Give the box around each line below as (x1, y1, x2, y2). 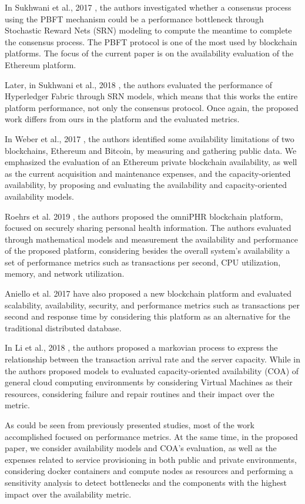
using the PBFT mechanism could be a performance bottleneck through (5, 12, 264, 25)
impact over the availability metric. (5, 488, 132, 500)
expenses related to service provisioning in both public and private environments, (5, 453, 297, 465)
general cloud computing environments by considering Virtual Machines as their (5, 376, 293, 388)
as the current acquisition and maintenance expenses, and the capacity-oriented (5, 167, 291, 179)
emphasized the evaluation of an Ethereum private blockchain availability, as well (5, 156, 297, 168)
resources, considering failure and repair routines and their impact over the (5, 387, 274, 399)
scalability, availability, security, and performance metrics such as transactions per (5, 298, 300, 311)
